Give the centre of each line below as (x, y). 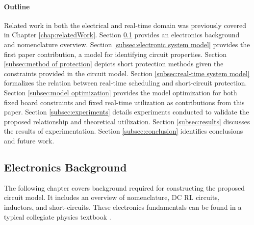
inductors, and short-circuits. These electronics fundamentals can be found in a (123, 207)
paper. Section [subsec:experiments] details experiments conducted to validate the (127, 112)
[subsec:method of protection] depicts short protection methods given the (114, 64)
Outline (17, 6)
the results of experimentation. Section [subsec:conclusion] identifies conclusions (124, 131)
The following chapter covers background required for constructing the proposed (124, 187)
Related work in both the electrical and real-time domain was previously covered (125, 25)
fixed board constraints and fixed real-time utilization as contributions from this (124, 102)
